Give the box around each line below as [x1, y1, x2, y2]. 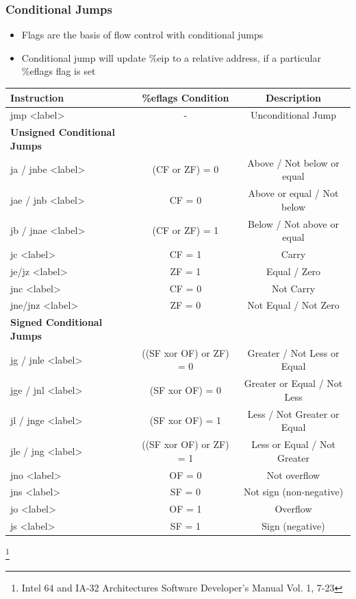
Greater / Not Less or [247, 345, 340, 360]
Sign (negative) [262, 519, 325, 533]
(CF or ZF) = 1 [152, 223, 219, 237]
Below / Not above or [248, 216, 339, 231]
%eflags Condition [142, 90, 229, 104]
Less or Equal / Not [251, 437, 335, 451]
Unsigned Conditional [10, 125, 115, 139]
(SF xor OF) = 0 [149, 382, 222, 397]
